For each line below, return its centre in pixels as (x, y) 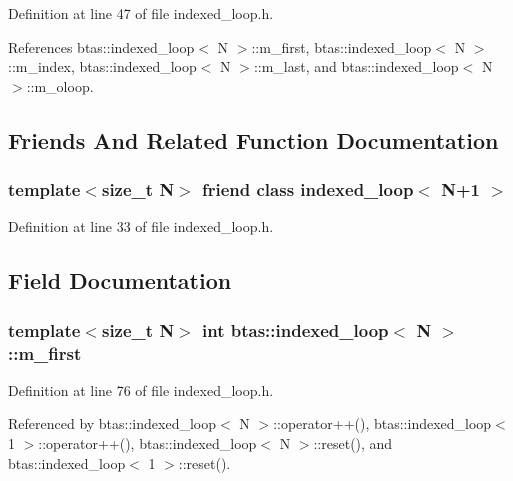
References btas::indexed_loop (101, 46)
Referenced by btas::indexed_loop (112, 423)
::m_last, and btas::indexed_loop (356, 66)
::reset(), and (353, 443)
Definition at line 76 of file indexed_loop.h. (141, 389)
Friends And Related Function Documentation (253, 139)
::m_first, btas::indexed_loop (341, 46)
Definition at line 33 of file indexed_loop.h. (141, 226)
